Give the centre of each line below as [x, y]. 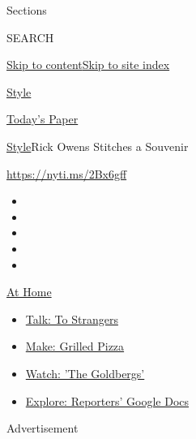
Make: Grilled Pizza [75, 346]
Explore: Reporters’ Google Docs [107, 400]
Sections [27, 10]
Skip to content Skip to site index [88, 65]
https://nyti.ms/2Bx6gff [67, 173]
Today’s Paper [43, 119]
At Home [29, 292]
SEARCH [30, 37]
